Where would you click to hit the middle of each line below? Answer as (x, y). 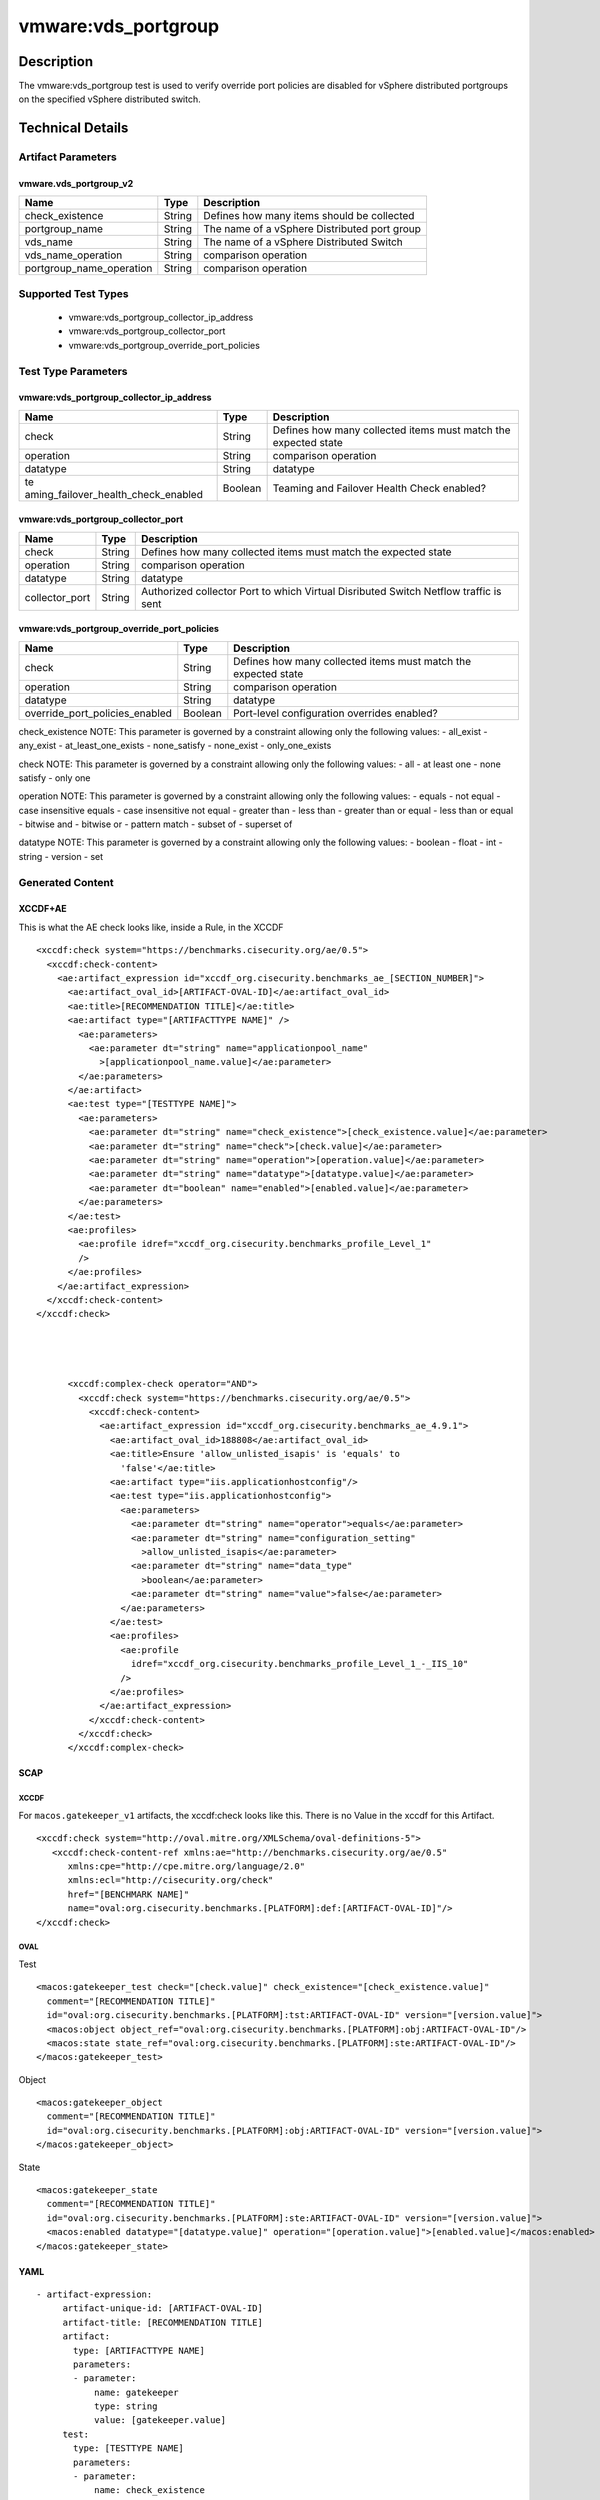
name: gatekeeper (136, 2392)
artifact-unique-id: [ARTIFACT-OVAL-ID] (163, 2308)
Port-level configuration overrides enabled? (336, 713)
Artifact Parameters (67, 157)
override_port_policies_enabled (98, 713)
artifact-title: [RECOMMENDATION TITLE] (163, 2322)
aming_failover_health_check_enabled (114, 494)
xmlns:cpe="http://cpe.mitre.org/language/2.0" (186, 1866)
